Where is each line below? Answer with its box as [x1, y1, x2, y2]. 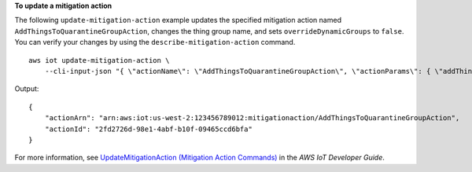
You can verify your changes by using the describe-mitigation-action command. [14, 38, 296, 47]
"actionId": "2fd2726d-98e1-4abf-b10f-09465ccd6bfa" [44, 124, 253, 134]
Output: [14, 84, 39, 93]
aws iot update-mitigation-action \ [28, 56, 170, 64]
